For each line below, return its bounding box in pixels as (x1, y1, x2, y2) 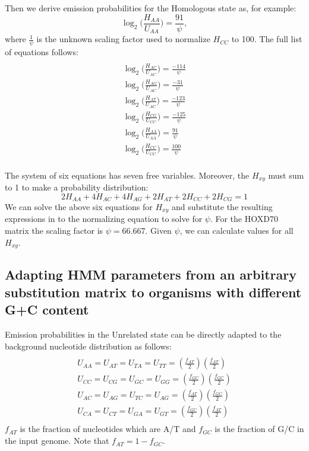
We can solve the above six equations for (5, 201, 153, 212)
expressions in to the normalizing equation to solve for (5, 212, 203, 225)
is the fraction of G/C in (215, 423, 304, 435)
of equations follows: (5, 45, 78, 58)
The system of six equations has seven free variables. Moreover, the (5, 169, 250, 181)
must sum (268, 169, 304, 181)
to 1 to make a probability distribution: (5, 180, 149, 193)
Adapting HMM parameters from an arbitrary (5, 265, 297, 284)
